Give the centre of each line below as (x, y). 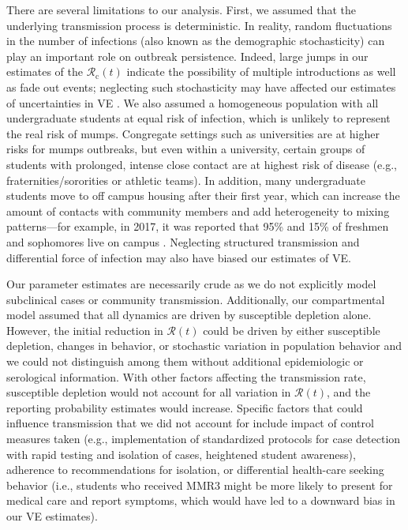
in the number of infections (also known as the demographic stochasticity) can (196, 41)
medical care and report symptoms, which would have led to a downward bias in (201, 500)
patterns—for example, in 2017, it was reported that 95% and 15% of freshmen (198, 226)
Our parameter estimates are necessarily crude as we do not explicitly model (191, 284)
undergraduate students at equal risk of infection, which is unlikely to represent (198, 118)
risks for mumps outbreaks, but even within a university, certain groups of (186, 149)
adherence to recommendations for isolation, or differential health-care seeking (195, 470)
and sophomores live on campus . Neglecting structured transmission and (183, 241)
